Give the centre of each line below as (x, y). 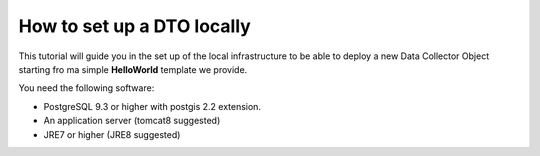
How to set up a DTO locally (135, 26)
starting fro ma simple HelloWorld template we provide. (133, 69)
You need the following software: (86, 88)
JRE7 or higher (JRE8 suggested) (112, 134)
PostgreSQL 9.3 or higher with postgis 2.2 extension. (152, 106)
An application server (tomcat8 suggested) (132, 121)
